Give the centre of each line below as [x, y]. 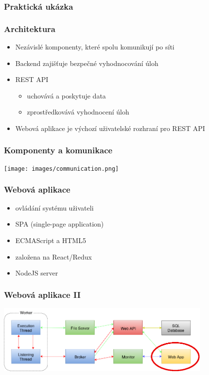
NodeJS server [37, 273]
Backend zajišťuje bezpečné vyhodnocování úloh [87, 63]
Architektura [30, 28]
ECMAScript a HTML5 [51, 240]
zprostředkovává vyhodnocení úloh [78, 112]
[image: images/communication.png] [61, 169]
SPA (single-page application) [60, 224]
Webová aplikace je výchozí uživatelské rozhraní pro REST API [110, 128]
